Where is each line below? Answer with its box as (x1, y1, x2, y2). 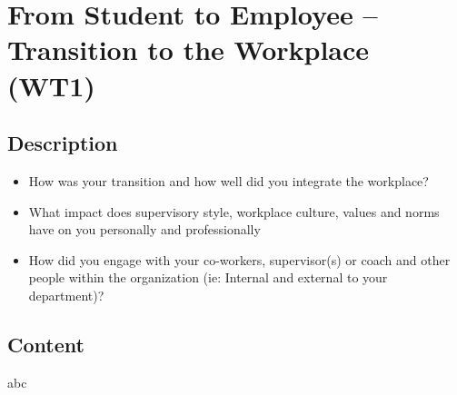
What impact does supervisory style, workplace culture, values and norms (28, 202, 440, 221)
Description (7, 129, 118, 157)
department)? (28, 285, 104, 304)
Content (7, 330, 84, 358)
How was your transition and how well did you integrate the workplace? (28, 171, 429, 190)
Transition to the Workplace (7, 31, 370, 68)
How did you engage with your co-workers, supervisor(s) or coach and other (28, 250, 451, 269)
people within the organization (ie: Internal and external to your (28, 268, 388, 287)
